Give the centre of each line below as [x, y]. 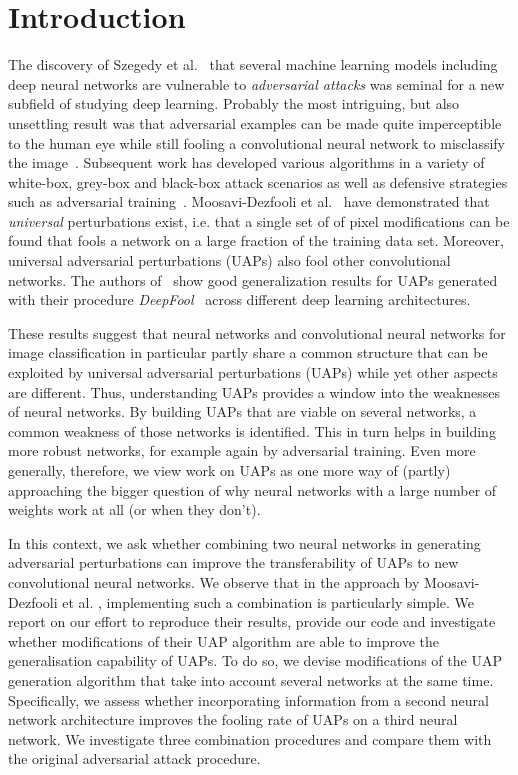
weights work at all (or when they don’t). [134, 509]
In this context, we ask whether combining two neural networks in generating [244, 542]
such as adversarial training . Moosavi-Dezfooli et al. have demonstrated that [249, 201]
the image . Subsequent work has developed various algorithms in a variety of [246, 162]
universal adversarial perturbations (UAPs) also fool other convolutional [229, 260]
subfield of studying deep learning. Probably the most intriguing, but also [234, 103]
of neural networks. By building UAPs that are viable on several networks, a [242, 411]
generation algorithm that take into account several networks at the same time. [251, 679]
